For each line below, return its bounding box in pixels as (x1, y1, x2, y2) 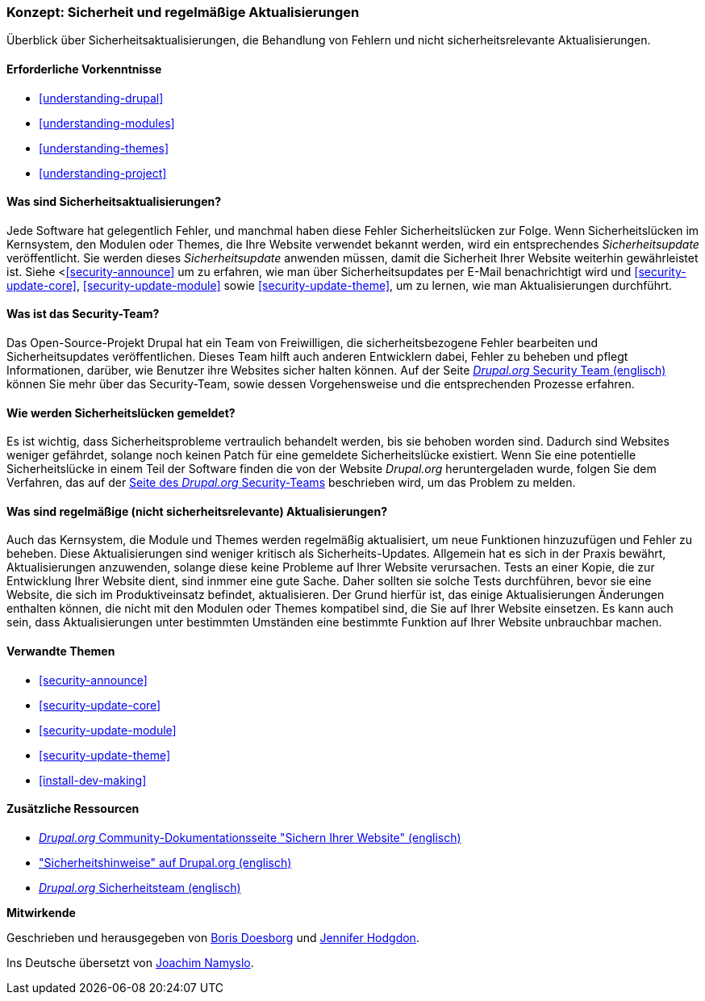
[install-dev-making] (39, 773, 147, 787)
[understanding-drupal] (39, 90, 164, 105)
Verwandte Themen (6, 644, 115, 659)
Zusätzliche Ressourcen (6, 802, 140, 816)
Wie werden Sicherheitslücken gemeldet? (6, 405, 236, 420)
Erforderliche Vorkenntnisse (6, 61, 162, 76)
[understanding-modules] (39, 115, 175, 130)
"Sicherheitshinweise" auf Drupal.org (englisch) (39, 855, 292, 869)
